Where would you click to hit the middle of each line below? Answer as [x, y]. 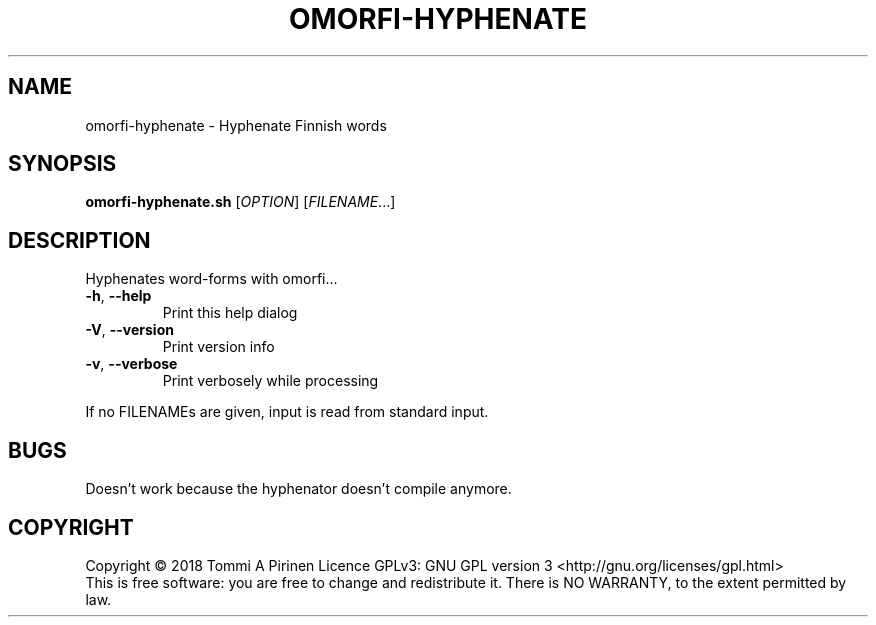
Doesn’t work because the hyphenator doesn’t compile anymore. [298, 489]
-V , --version [129, 330]
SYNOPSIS [62, 164]
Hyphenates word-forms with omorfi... [211, 279]
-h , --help [118, 296]
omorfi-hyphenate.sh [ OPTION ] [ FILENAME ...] [240, 202]
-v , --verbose [131, 364]
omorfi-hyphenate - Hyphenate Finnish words [236, 125]
